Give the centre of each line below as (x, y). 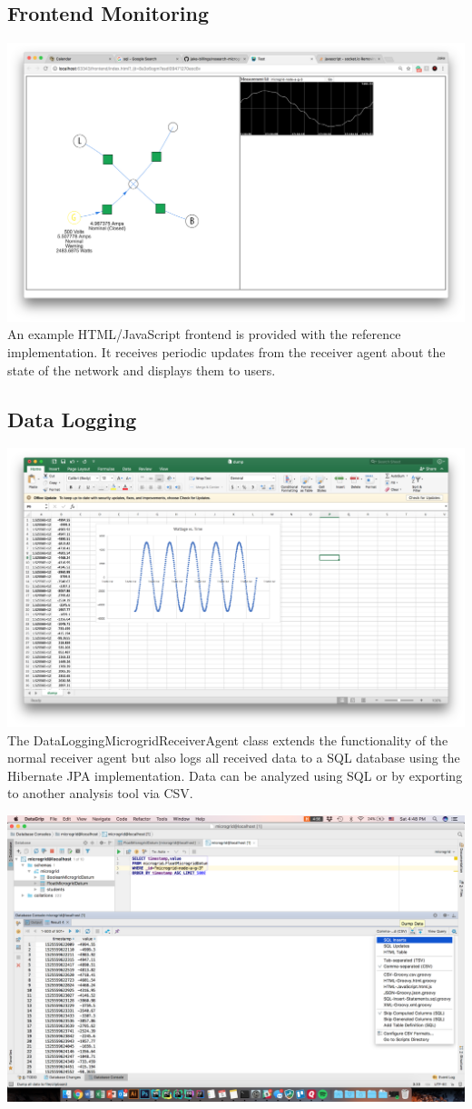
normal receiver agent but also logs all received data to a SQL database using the (234, 758)
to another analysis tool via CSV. (100, 793)
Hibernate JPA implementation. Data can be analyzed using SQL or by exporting (235, 775)
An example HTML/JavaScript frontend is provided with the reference (204, 334)
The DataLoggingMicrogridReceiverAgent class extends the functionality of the (228, 739)
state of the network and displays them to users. (142, 370)
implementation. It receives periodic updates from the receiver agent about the (226, 352)
